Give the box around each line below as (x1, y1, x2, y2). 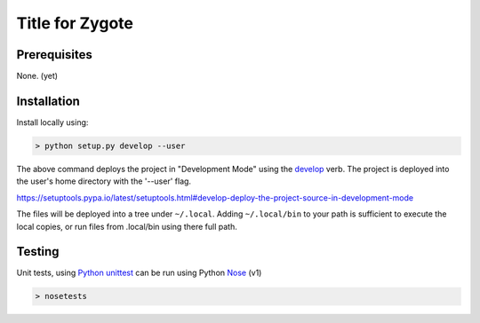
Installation (16, 93, 80, 108)
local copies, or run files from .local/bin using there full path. (16, 221, 237, 232)
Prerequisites (16, 47, 92, 62)
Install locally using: (16, 116, 89, 128)
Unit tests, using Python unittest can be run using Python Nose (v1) (16, 267, 262, 279)
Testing (16, 244, 60, 259)
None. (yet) (16, 71, 58, 82)
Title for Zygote (16, 13, 133, 33)
